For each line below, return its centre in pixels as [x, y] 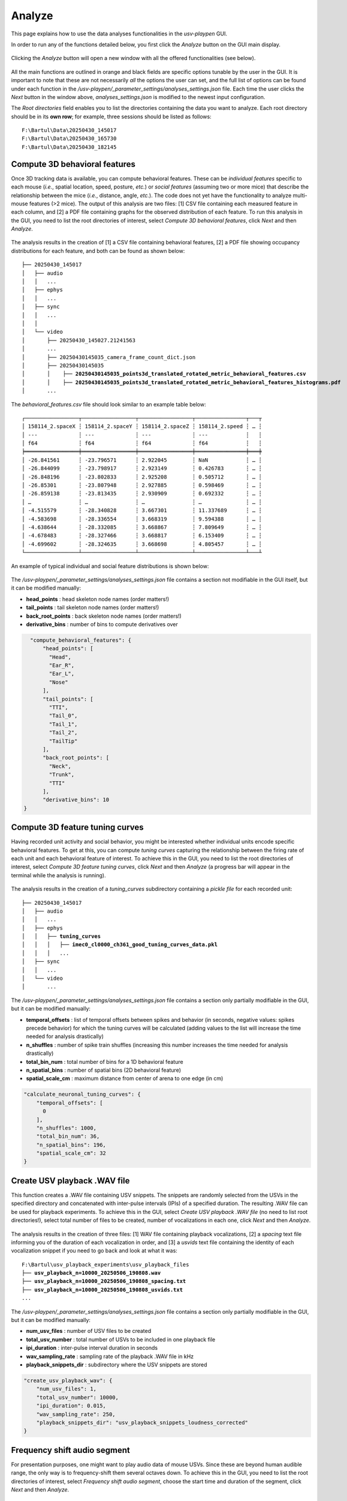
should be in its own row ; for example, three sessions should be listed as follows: [111, 116]
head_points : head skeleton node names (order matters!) [98, 599]
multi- [300, 195]
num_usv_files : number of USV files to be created [89, 1331]
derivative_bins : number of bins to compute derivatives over [102, 624]
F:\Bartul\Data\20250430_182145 [69, 147]
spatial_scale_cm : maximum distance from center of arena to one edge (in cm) [125, 1078]
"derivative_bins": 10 [76, 800]
